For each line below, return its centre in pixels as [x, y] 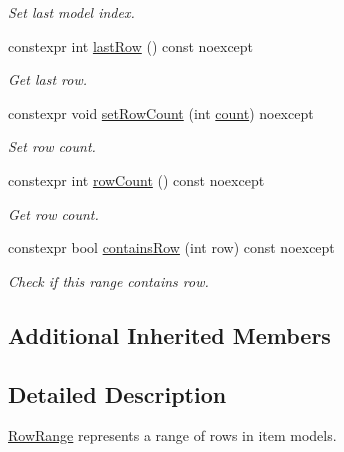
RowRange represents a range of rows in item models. [172, 435]
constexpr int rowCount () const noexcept [136, 179]
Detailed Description [117, 393]
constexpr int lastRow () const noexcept [131, 45]
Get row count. [53, 213]
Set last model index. [71, 12]
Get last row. [48, 79]
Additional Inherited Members [169, 334]
